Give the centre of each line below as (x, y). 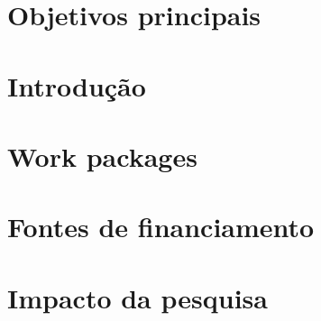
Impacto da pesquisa (138, 297)
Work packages (102, 156)
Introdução (77, 85)
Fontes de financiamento (161, 227)
